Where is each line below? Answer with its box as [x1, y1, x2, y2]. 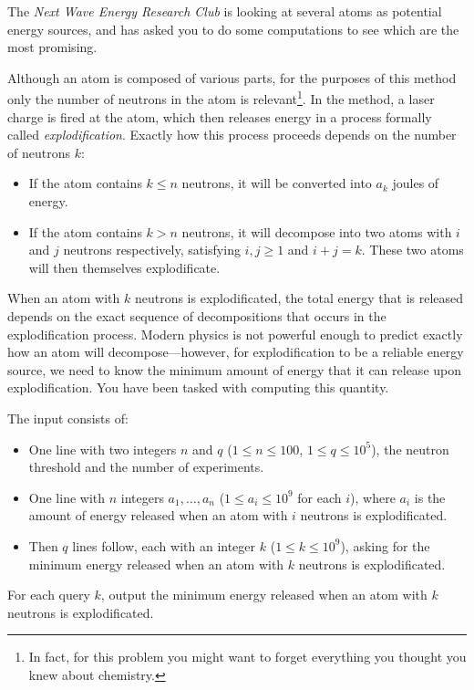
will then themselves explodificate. [28, 257, 221, 277]
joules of [392, 173, 439, 193]
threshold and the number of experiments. [28, 457, 264, 476]
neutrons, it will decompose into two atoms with [181, 222, 452, 241]
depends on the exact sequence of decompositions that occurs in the [7, 306, 386, 325]
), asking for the [340, 536, 430, 555]
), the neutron [371, 439, 449, 458]
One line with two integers [28, 439, 177, 458]
